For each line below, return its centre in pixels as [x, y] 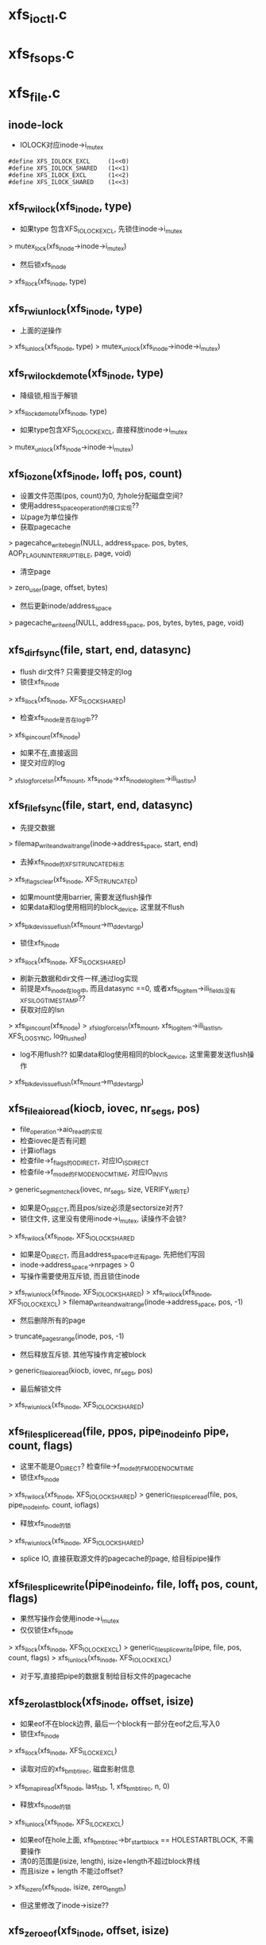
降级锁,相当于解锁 [48, 395]
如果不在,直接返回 [48, 753]
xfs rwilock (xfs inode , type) [70, 208]
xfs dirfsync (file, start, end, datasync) [100, 651]
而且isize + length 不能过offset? [71, 1871]
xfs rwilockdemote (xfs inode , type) [86, 374]
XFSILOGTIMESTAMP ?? [52, 999]
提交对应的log [42, 763]
